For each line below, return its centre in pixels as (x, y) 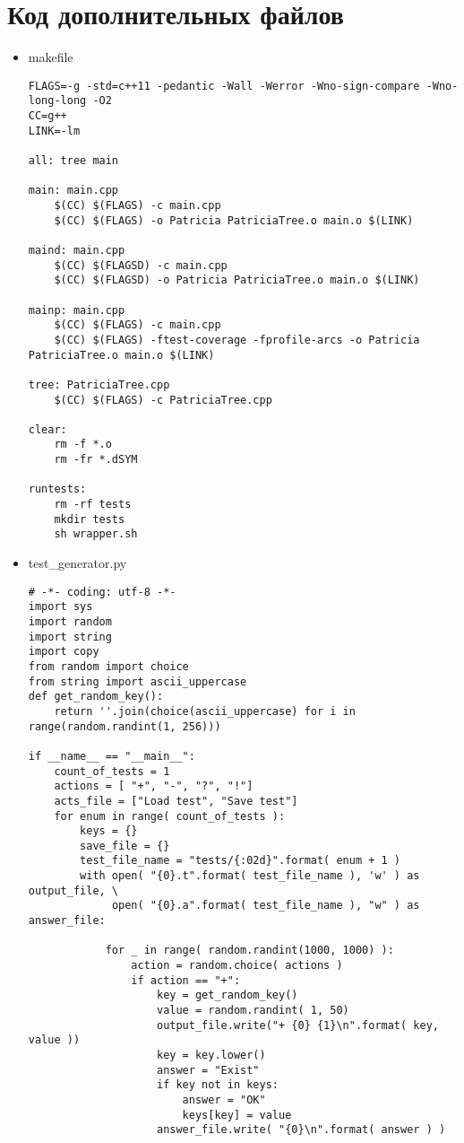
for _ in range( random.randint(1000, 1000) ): (249, 951)
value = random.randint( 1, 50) (253, 1011)
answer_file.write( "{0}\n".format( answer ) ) (301, 1130)
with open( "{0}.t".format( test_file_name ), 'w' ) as (250, 876)
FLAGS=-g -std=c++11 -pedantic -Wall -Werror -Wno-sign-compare (224, 86)
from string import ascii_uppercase (137, 681)
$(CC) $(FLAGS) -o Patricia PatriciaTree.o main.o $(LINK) (234, 220)
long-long (57, 101)
